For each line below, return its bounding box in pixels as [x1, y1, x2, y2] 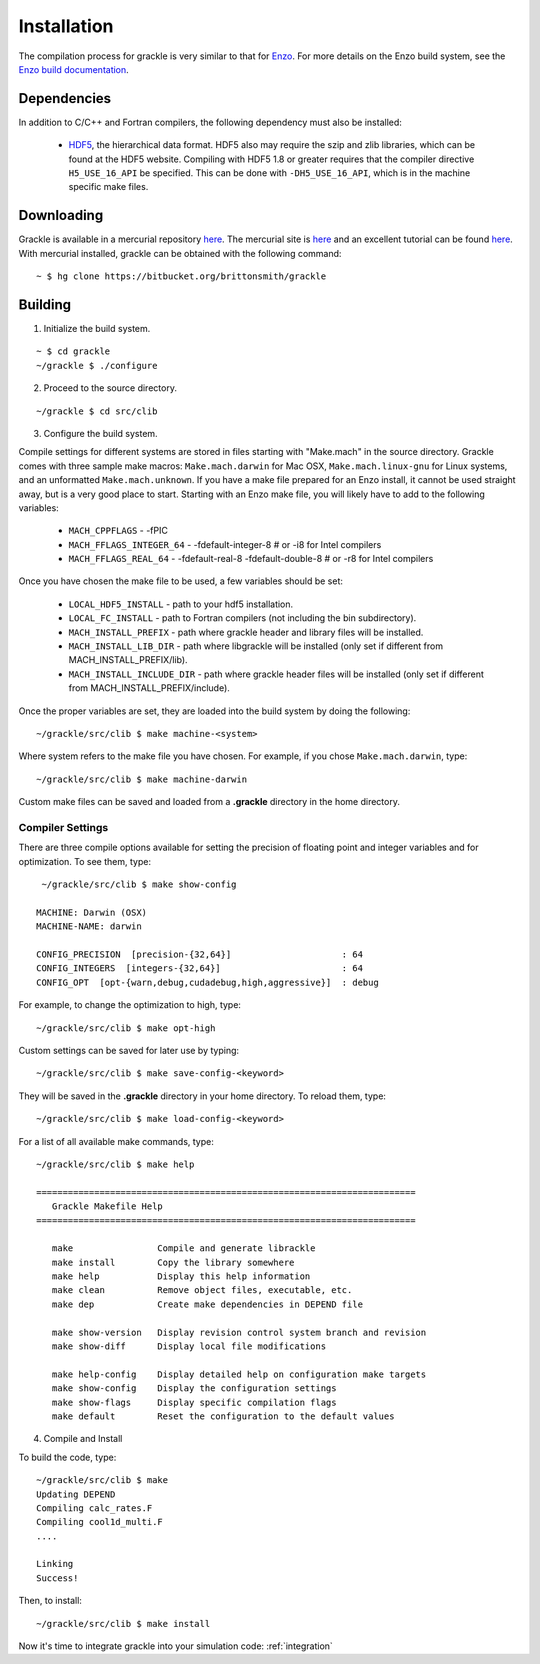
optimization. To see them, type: [18, 855, 152, 867]
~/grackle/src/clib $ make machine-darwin [36, 773, 248, 785]
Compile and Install [43, 1433, 123, 1445]
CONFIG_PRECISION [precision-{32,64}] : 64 [36, 949, 364, 960]
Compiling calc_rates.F [36, 1502, 153, 1514]
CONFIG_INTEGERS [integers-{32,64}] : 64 [36, 963, 364, 974]
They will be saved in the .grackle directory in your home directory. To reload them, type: [18, 1090, 387, 1102]
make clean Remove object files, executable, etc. [51, 1285, 353, 1296]
